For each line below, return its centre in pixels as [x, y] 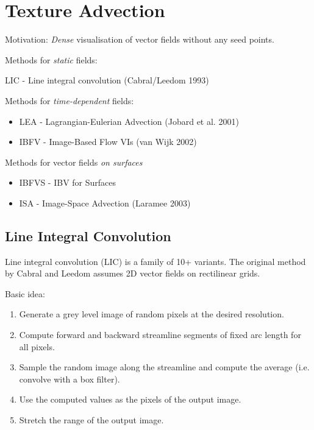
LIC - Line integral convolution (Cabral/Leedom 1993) [107, 80]
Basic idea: [25, 293]
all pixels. [37, 346]
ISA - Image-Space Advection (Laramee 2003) [105, 203]
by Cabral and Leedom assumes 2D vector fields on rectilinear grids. [133, 273]
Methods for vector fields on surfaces [74, 162]
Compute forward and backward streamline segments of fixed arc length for [160, 335]
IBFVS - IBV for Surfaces [68, 182]
